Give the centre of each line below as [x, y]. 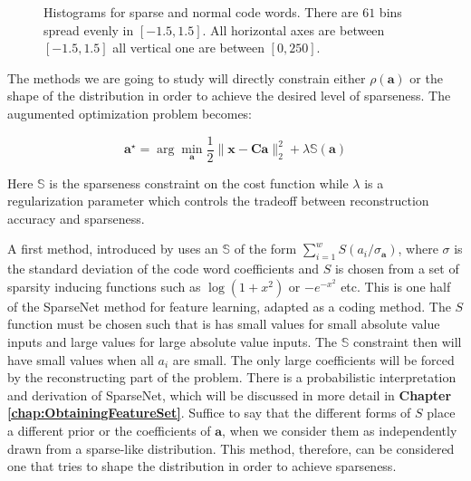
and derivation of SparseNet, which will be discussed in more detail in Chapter [230, 394]
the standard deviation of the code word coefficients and [163, 269]
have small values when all [81, 359]
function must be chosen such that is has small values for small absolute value [224, 324]
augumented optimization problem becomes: [130, 113]
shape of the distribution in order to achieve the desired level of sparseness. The [229, 96]
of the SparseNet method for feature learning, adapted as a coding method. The [229, 306]
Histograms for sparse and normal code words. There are [201, 12]
